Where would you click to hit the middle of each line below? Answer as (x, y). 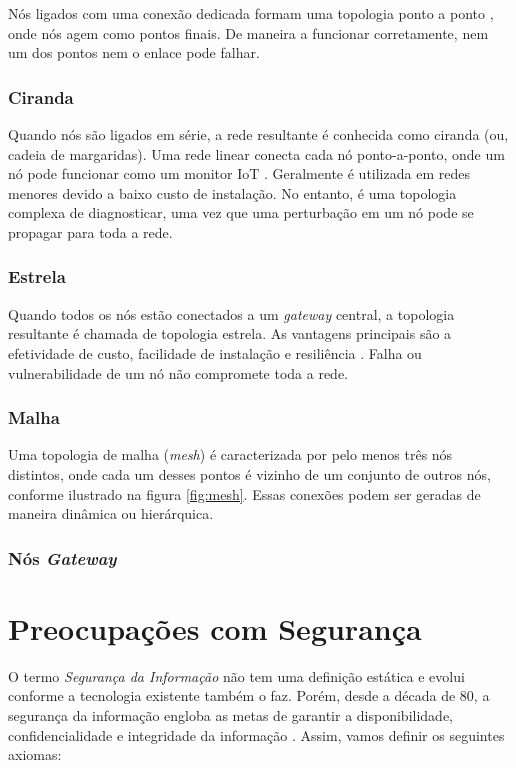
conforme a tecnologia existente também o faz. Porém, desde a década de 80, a (249, 695)
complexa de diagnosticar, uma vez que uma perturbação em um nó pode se (241, 212)
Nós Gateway (62, 557)
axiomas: (35, 754)
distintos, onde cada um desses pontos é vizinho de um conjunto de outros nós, (249, 473)
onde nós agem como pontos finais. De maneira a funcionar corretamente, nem (248, 32)
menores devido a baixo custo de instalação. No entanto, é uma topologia (232, 192)
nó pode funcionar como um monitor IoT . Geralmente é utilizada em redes (239, 173)
